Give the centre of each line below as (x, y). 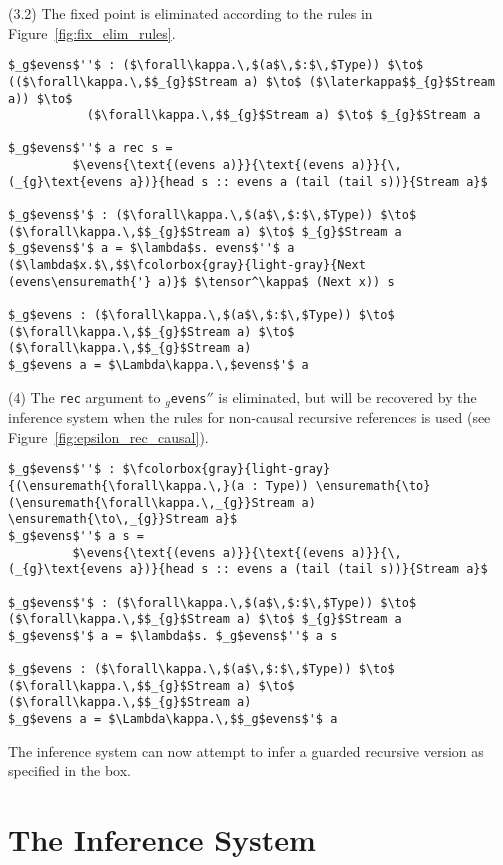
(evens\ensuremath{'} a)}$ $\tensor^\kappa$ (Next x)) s (201, 281)
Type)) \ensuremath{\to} (348, 485)
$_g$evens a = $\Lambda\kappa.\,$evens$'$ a (158, 365)
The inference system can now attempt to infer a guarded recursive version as (246, 750)
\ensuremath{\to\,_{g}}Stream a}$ (123, 519)
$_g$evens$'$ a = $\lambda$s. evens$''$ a (151, 248)
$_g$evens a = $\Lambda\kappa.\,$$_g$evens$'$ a (173, 719)
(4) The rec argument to (84, 396)
